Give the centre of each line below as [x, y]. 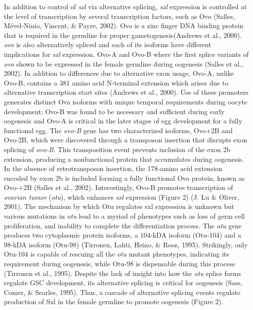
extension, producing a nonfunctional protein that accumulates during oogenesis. [124, 159]
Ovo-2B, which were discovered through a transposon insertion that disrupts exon [126, 140]
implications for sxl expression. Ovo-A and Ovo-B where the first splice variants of [126, 54]
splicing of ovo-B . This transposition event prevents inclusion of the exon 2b [117, 149]
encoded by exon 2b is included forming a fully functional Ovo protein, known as [124, 178]
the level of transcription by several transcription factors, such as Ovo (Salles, [119, 16]
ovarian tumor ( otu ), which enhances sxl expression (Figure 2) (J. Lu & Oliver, [122, 197]
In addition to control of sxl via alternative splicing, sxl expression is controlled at [126, 6]
